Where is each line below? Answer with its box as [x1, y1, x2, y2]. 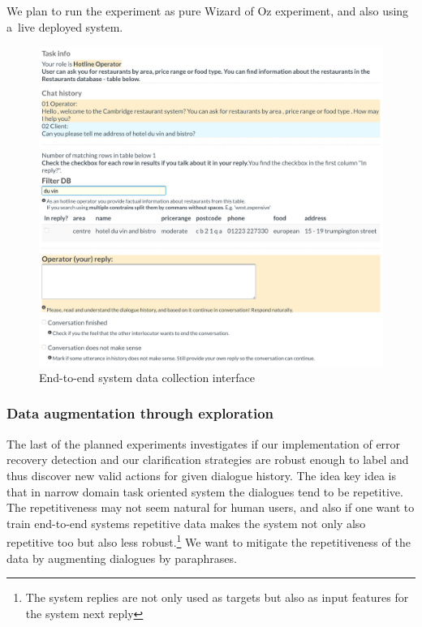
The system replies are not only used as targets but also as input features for [25, 589, 409, 606]
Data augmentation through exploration [6, 403, 274, 423]
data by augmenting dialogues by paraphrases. [6, 549, 237, 566]
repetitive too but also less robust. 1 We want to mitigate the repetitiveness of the [6, 531, 411, 550]
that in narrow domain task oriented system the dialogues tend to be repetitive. [6, 483, 403, 500]
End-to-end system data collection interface [39, 368, 255, 385]
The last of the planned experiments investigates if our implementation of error [6, 435, 401, 452]
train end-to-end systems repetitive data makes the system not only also [6, 514, 366, 531]
